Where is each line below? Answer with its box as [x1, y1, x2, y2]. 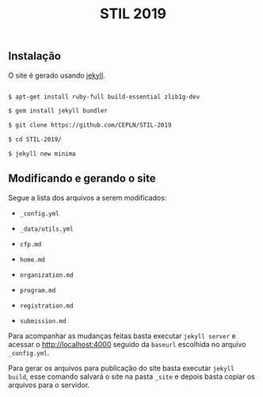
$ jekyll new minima [8, 150, 77, 158]
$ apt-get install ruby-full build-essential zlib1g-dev [8, 93, 200, 101]
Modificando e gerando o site [8, 172, 156, 185]
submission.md [19, 317, 67, 325]
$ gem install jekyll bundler [8, 107, 109, 115]
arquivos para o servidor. [8, 380, 90, 389]
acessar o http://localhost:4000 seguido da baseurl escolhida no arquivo [8, 339, 246, 349]
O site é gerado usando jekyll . [8, 71, 105, 80]
